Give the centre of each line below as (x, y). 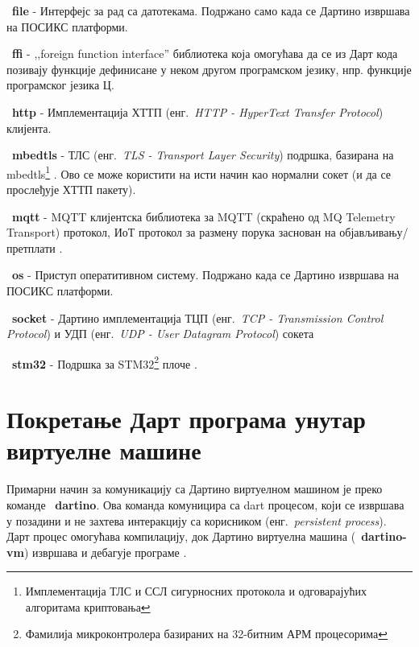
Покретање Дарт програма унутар (186, 419)
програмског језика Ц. (60, 85)
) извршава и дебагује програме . (105, 552)
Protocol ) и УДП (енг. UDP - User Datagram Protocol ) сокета (160, 334)
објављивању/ (374, 232)
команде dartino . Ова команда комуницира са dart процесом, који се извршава (205, 504)
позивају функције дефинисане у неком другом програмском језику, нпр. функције (209, 69)
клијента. (29, 128)
